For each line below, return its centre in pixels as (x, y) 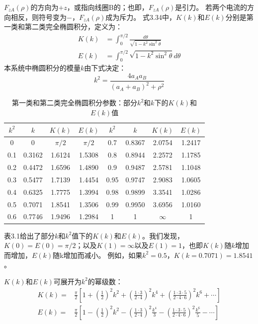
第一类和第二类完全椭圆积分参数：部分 (75, 103)
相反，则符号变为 (39, 17)
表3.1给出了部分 (29, 235)
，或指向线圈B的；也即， (108, 7)
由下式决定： (105, 68)
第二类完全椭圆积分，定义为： (73, 27)
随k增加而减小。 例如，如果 (98, 255)
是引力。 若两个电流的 (211, 7)
